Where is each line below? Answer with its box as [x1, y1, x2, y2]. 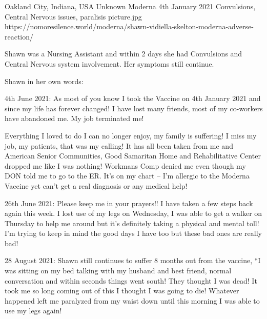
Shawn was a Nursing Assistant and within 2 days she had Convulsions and [5, 48, 242, 59]
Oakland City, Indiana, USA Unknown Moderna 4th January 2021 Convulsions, [5, 1, 256, 11]
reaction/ [5, 31, 34, 42]
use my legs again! [5, 305, 62, 316]
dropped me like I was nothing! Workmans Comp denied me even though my [5, 160, 246, 171]
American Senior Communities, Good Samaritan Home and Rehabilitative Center [5, 150, 261, 161]
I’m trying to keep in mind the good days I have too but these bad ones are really [5, 228, 262, 238]
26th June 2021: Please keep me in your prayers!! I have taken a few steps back [5, 197, 253, 208]
